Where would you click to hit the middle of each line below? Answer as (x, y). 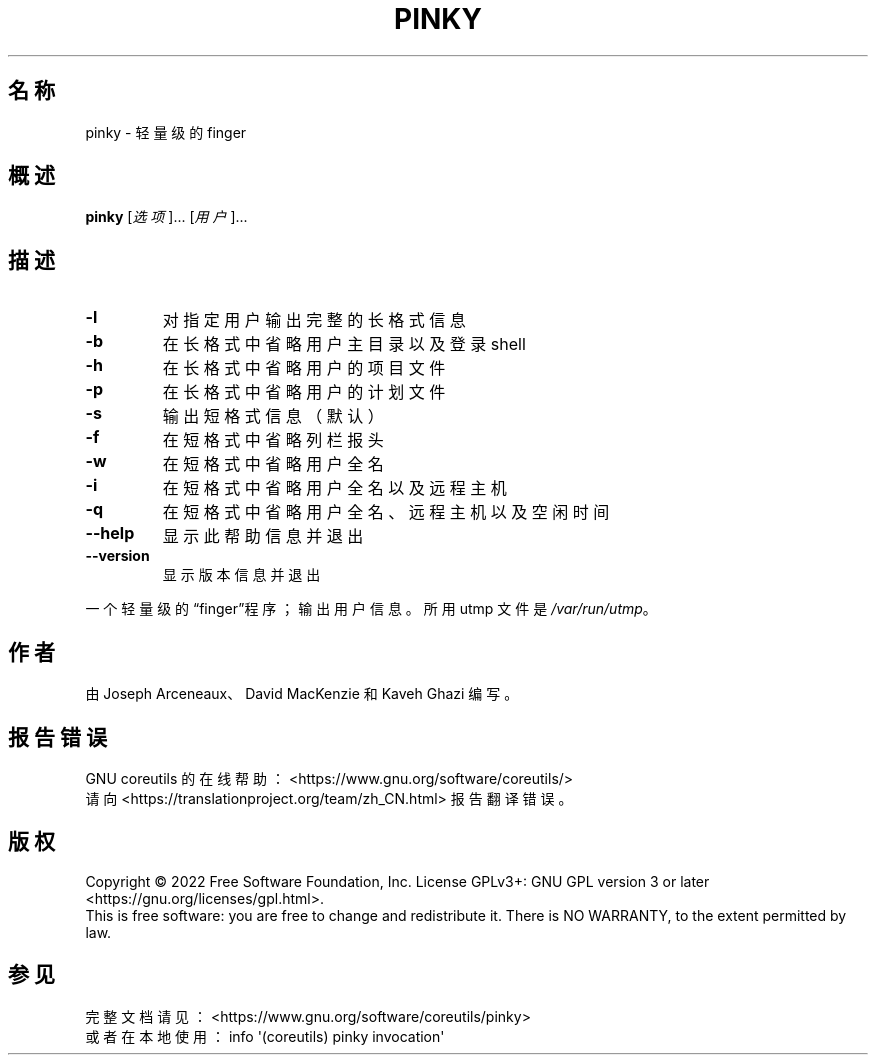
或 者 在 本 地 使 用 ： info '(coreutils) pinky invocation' (265, 1036)
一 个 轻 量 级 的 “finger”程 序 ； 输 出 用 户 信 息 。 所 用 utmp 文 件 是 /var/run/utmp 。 (371, 609)
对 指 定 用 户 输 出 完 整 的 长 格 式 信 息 (314, 320)
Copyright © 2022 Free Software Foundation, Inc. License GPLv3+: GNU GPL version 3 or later (397, 881)
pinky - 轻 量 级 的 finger (166, 132)
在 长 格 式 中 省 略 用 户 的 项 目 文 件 (304, 368)
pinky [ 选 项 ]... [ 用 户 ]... (166, 217)
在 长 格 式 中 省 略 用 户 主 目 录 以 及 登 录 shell (344, 344)
